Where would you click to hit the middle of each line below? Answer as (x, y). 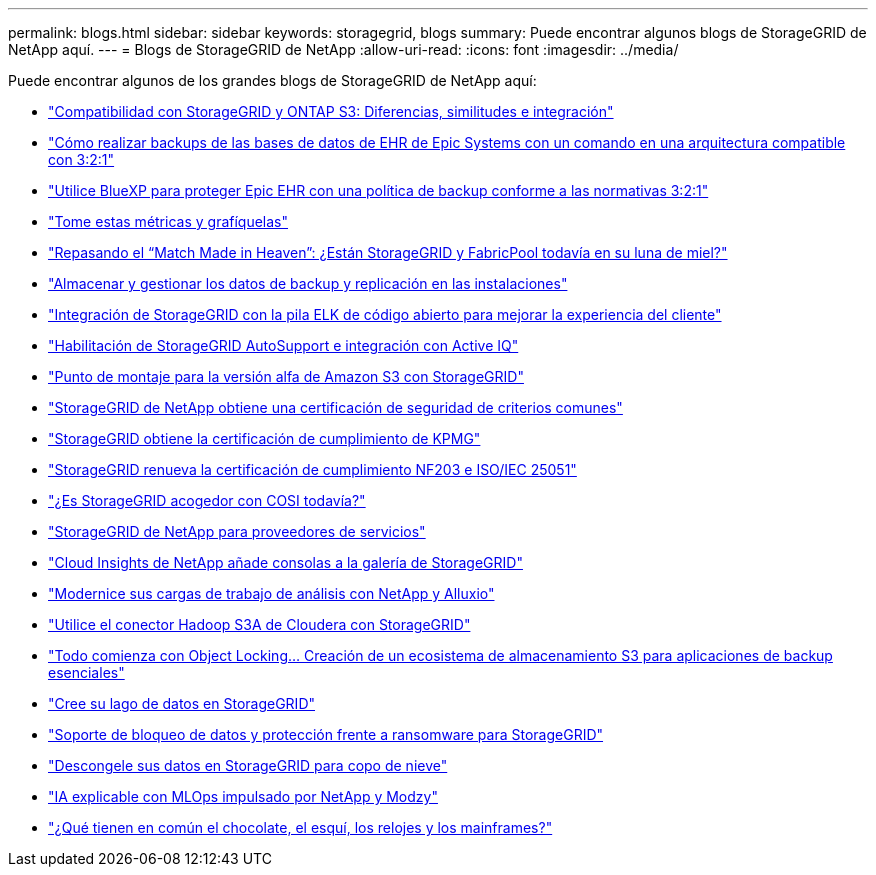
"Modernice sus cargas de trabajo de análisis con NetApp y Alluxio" (271, 593)
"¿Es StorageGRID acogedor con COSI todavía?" (207, 500)
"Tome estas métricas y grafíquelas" (168, 221)
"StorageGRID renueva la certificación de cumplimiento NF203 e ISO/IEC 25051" (312, 469)
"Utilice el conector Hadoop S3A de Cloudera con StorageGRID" (259, 624)
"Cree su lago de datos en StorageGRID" (182, 703)
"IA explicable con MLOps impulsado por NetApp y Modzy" (243, 796)
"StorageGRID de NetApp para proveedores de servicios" (237, 531)
